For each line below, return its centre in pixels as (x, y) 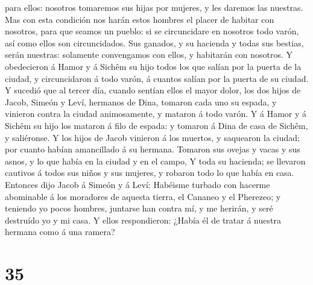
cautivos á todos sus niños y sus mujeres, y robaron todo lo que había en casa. (150, 173)
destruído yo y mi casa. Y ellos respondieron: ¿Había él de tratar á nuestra (143, 220)
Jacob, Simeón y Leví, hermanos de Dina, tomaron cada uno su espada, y (141, 102)
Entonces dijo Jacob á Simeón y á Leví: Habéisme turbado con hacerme (138, 184)
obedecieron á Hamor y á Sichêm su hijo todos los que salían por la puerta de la (153, 66)
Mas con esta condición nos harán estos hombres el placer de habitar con (140, 19)
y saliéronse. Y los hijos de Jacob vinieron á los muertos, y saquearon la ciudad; (152, 137)
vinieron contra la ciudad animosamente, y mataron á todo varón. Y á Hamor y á (156, 114)
